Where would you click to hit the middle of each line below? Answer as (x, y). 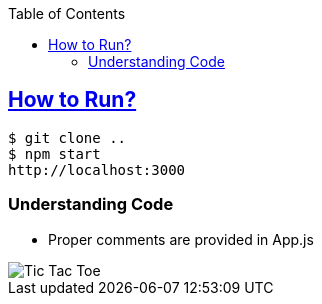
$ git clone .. (67, 137)
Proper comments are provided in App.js (181, 239)
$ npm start (54, 153)
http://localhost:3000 (97, 169)
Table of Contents (67, 13)
